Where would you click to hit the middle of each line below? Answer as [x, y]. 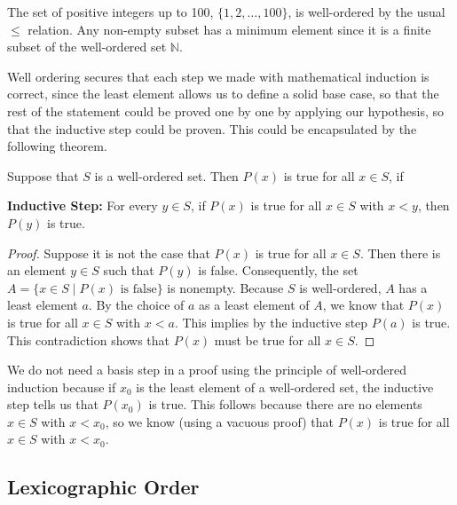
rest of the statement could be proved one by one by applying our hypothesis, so [226, 110]
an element [37, 270]
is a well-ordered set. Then [166, 175]
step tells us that [53, 404]
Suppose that [43, 175]
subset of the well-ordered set [87, 47]
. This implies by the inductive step [271, 322]
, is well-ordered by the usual [366, 12]
